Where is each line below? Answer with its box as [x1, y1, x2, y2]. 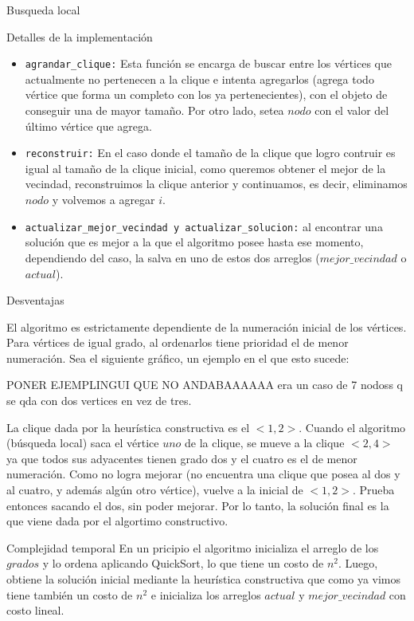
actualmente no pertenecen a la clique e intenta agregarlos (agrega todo [25, 70, 374, 87]
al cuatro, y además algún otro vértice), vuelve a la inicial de [6, 481, 303, 498]
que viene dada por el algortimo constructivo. [6, 513, 228, 529]
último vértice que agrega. [25, 117, 152, 134]
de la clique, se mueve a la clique [185, 434, 345, 451]
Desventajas [6, 292, 64, 309]
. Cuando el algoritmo [299, 419, 406, 435]
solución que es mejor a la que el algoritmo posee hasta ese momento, [25, 234, 364, 250]
